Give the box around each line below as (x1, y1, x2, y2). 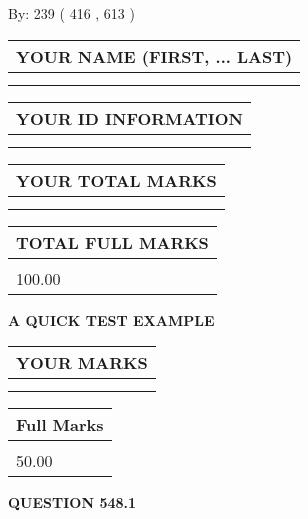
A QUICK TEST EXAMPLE (8, 309, 215, 330)
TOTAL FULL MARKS (16, 230, 209, 254)
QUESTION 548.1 (8, 492, 137, 513)
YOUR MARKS (16, 351, 148, 375)
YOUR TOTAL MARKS (16, 168, 217, 192)
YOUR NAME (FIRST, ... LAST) (16, 44, 293, 68)
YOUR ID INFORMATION (16, 106, 243, 130)
